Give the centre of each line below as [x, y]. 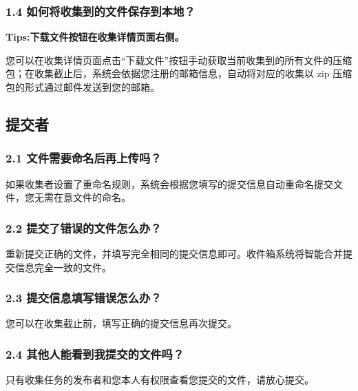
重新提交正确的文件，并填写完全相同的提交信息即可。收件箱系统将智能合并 [174, 253]
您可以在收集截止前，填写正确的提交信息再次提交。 [121, 323]
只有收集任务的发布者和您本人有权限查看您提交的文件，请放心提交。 [160, 380]
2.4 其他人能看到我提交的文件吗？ [95, 353]
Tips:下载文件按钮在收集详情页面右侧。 [95, 37]
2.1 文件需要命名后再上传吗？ [84, 158]
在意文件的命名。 [92, 197]
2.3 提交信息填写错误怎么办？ [84, 298]
